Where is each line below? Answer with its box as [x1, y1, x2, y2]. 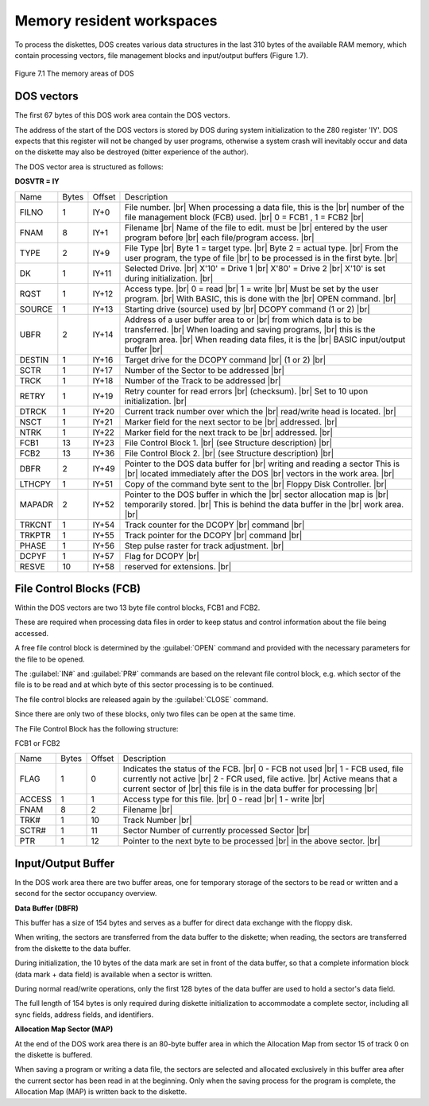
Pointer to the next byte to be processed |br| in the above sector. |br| [122, 836, 381, 847]
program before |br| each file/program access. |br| [124, 231, 315, 243]
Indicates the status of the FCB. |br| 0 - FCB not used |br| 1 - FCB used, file [122, 763, 404, 774]
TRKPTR [19, 530, 51, 541]
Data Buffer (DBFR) [14, 903, 79, 913]
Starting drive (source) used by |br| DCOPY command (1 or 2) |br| [124, 303, 371, 314]
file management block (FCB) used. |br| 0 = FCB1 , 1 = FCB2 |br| [124, 211, 365, 223]
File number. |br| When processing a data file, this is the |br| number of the [124, 201, 405, 212]
